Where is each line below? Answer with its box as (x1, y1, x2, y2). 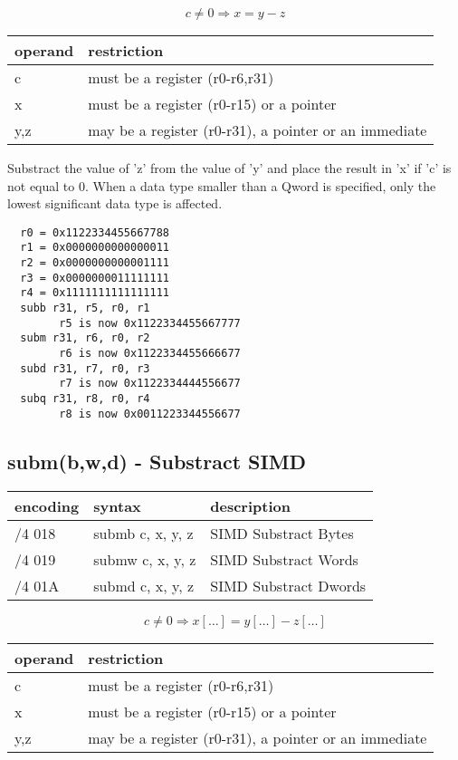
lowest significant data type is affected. (7, 194, 223, 213)
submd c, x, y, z (93, 574, 195, 596)
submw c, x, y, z (93, 548, 196, 570)
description (210, 495, 291, 516)
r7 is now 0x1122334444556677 (59, 377, 241, 390)
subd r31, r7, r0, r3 (20, 361, 150, 375)
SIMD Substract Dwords (210, 574, 367, 596)
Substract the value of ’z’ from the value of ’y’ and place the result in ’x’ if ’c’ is (7, 159, 452, 177)
